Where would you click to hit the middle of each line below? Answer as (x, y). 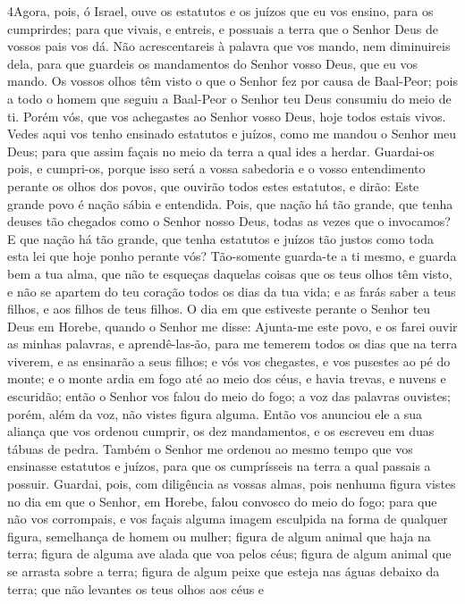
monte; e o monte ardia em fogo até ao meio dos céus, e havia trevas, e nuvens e (227, 378)
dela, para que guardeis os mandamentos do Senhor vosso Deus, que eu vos (212, 63)
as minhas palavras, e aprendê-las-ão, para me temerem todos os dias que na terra (232, 344)
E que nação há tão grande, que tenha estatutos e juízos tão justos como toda (220, 238)
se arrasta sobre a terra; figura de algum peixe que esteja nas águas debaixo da (224, 571)
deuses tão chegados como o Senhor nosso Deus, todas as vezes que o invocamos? (229, 221)
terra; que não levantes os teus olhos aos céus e (136, 588)
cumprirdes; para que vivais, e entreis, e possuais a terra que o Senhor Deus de (223, 28)
